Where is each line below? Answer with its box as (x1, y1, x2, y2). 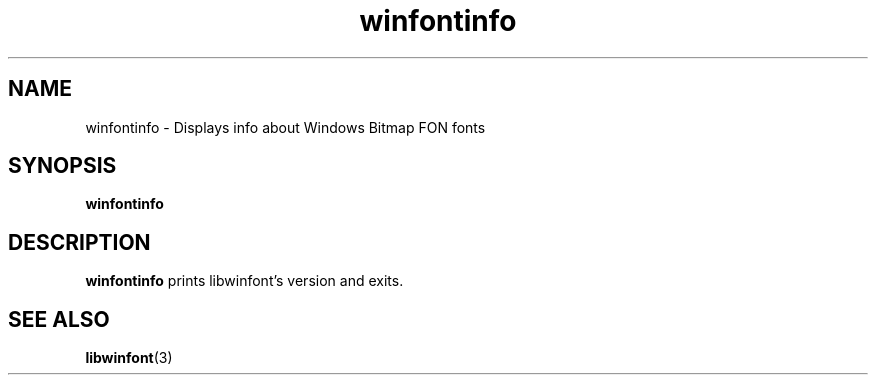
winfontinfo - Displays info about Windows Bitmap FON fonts (85, 118, 486, 136)
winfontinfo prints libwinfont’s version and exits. (85, 272, 404, 290)
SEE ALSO (8, 306, 110, 332)
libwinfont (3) (85, 349, 173, 367)
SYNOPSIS (8, 153, 117, 179)
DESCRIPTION (8, 229, 151, 255)
